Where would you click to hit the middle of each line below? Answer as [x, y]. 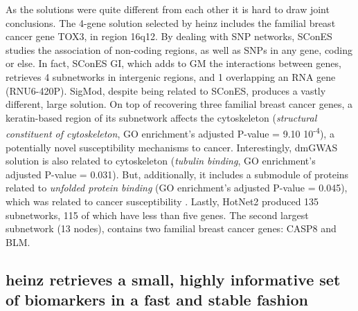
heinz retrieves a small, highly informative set [173, 279]
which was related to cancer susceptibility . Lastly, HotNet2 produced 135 [162, 201]
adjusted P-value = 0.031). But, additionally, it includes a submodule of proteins [177, 174]
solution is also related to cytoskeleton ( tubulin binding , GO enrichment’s [161, 161]
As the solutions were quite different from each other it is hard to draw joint [168, 9]
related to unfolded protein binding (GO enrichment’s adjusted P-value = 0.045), [177, 188]
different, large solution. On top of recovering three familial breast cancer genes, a [179, 104]
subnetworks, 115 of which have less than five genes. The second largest [157, 215]
